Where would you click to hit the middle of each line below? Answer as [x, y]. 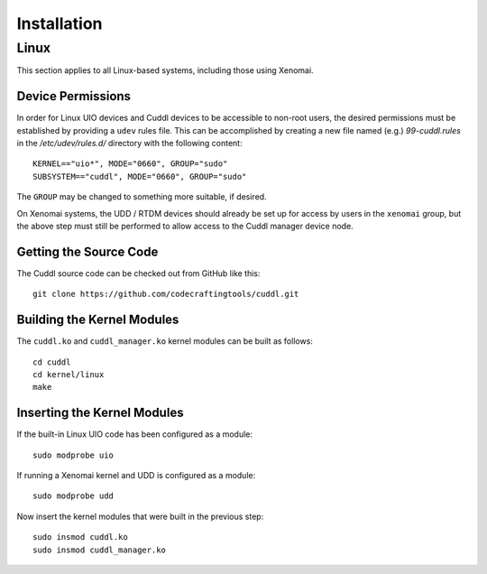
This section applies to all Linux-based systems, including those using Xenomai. [165, 70]
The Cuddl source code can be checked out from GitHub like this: [138, 273]
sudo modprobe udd [74, 496]
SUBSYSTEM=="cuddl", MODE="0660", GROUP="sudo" [140, 176]
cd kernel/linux [69, 375]
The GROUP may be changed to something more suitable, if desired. [142, 197]
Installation [60, 23]
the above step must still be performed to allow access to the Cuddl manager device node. [185, 227]
